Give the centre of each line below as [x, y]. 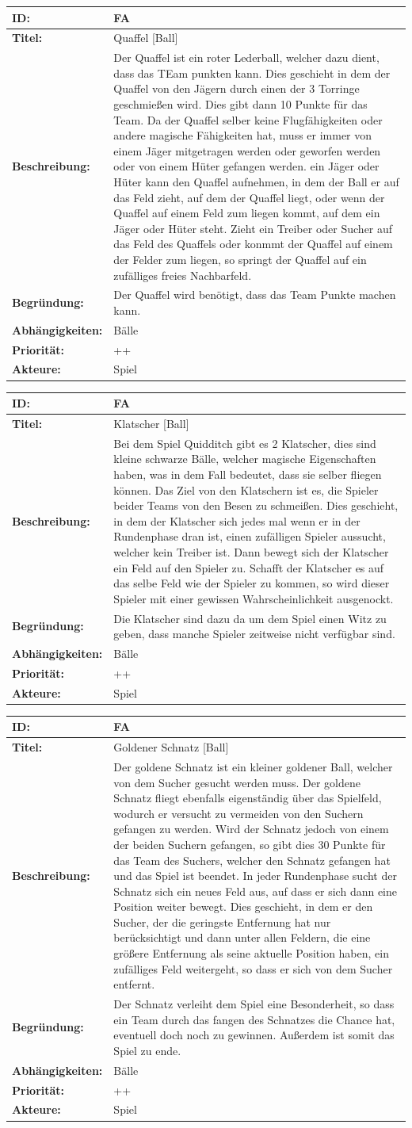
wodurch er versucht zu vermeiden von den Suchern [238, 813]
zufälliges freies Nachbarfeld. [183, 275]
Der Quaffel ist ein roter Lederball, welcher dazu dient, [246, 57]
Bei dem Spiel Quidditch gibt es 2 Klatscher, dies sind [245, 443]
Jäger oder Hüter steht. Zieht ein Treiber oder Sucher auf [253, 228]
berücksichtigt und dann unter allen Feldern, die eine [242, 937]
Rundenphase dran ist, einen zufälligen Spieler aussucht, [250, 536]
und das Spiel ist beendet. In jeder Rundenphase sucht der [255, 876]
